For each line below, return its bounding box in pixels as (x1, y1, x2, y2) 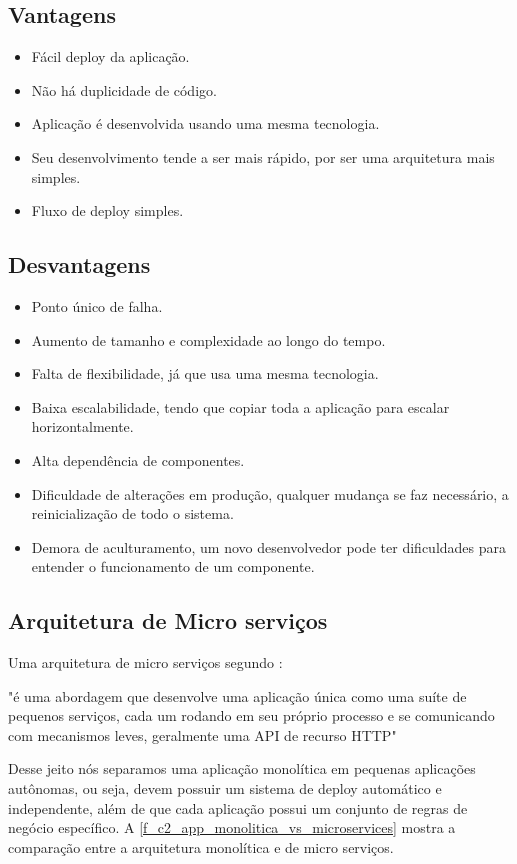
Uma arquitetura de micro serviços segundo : (8, 652, 283, 673)
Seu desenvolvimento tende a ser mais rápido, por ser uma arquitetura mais (31, 146, 495, 167)
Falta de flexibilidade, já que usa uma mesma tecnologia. (31, 363, 379, 384)
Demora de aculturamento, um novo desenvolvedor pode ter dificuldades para (31, 536, 507, 557)
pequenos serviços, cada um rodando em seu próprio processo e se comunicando (8, 705, 495, 726)
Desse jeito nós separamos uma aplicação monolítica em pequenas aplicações (8, 758, 476, 779)
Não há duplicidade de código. (31, 79, 217, 100)
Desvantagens (8, 249, 151, 280)
